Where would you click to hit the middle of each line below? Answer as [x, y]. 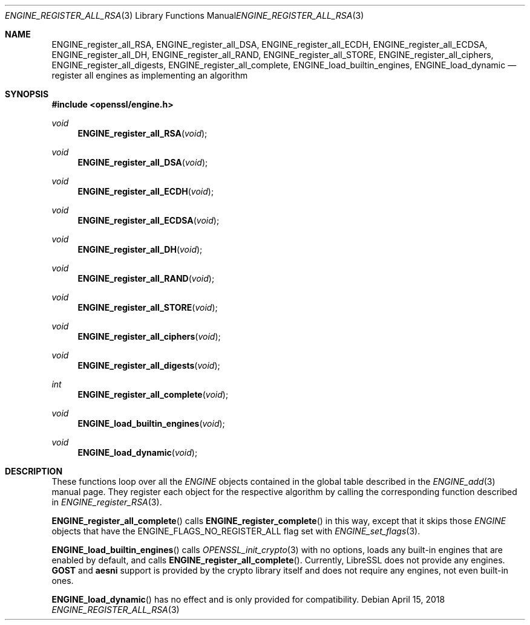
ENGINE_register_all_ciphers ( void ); [149, 336]
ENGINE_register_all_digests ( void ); [149, 365]
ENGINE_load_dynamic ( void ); [138, 452]
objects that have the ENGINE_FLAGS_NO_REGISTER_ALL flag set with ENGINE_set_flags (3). [236, 531]
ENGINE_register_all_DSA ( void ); [143, 162]
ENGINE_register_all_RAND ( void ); [146, 278]
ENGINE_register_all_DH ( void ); [140, 249]
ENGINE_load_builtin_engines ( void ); [151, 423]
